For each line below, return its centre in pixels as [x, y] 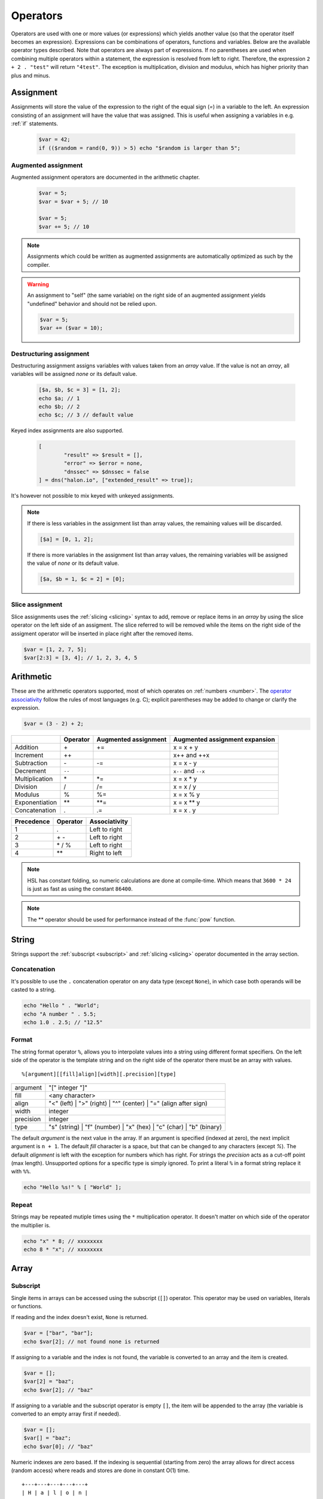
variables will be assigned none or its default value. [74, 374]
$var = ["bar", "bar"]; [59, 1333]
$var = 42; [54, 140]
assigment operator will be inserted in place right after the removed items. [102, 633]
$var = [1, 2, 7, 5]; [55, 649]
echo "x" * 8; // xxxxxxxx [63, 1241]
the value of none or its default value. [73, 563]
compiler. [39, 264]
